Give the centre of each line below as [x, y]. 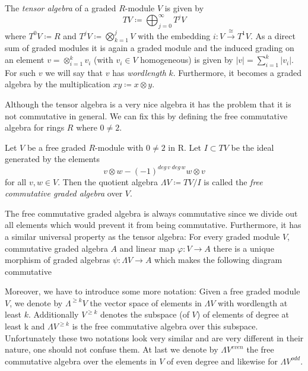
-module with [119, 147]
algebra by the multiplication [58, 84]
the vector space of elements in [146, 302]
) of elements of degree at [243, 314]
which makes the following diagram [218, 260]
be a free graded [56, 147]
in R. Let [185, 147]
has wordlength [139, 72]
